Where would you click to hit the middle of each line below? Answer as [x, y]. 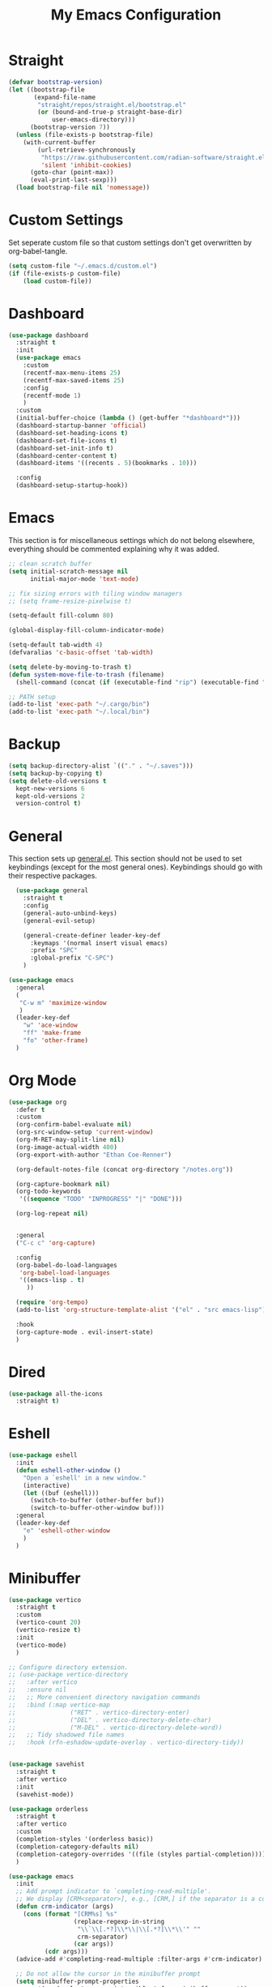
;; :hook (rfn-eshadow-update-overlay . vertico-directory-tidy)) [126, 1743]
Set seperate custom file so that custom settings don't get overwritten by [130, 242]
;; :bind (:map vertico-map [59, 1705]
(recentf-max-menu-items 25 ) [72, 373]
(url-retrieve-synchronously [87, 150]
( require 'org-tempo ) [52, 1302]
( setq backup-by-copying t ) [56, 773]
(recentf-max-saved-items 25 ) [74, 380]
